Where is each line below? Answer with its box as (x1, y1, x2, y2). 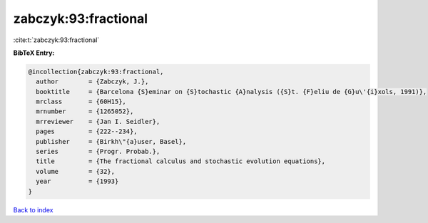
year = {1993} (36, 177, 119, 185)
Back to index (13, 205, 53, 214)
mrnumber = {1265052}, (36, 108, 134, 115)
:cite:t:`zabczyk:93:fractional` (13, 36, 100, 44)
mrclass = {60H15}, (36, 98, 126, 106)
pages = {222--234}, (36, 128, 138, 135)
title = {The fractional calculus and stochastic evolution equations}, (36, 157, 326, 165)
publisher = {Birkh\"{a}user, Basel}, (36, 138, 187, 145)
